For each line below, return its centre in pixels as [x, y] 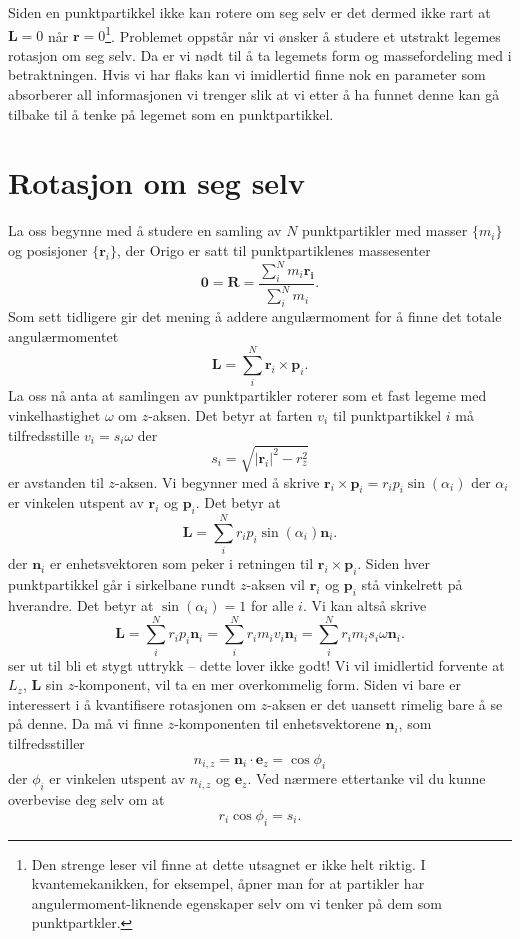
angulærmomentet [63, 335]
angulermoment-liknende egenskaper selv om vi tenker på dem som [236, 902]
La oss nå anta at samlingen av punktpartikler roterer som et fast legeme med [247, 395]
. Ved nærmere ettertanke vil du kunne [366, 778]
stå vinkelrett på [412, 584]
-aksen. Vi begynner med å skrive [217, 481]
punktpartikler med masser [385, 230]
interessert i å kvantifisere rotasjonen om [132, 703]
